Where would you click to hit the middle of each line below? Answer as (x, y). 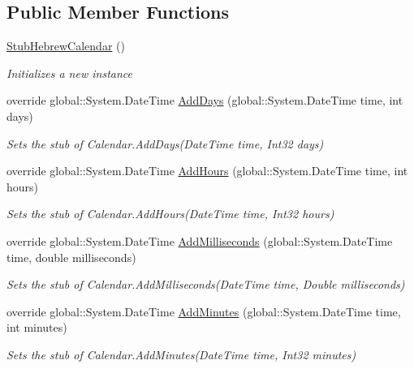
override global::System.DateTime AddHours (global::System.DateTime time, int (207, 171)
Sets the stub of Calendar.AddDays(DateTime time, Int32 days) (165, 143)
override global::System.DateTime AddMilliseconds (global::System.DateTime (200, 240)
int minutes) (37, 327)
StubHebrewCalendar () (66, 46)
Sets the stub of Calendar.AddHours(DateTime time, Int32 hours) (170, 214)
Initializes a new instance (69, 73)
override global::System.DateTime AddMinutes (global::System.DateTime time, (204, 311)
